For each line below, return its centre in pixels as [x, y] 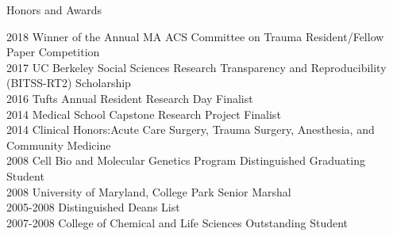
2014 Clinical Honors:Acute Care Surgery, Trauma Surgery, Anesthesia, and [191, 129]
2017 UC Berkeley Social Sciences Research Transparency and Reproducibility [196, 67]
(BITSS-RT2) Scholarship [69, 83]
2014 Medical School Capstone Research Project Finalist [144, 114]
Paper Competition [53, 52]
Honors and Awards [54, 10]
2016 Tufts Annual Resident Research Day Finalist [130, 98]
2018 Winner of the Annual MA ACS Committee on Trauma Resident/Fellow [195, 36]
